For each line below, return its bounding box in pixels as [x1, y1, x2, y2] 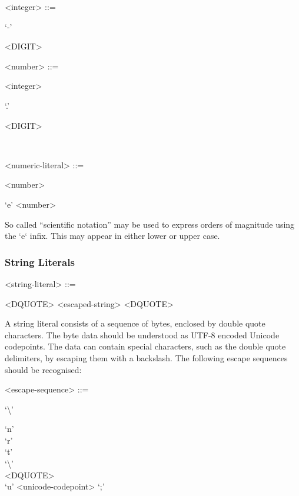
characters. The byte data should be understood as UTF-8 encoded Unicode [5, 328, 280, 341]
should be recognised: [5, 363, 82, 375]
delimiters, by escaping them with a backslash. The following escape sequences [5, 351, 288, 364]
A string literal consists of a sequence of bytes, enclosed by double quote [5, 317, 265, 329]
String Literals [5, 254, 75, 269]
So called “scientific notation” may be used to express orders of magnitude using [5, 218, 295, 230]
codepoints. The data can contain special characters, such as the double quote [5, 340, 286, 352]
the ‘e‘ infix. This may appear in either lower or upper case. [5, 229, 220, 242]
